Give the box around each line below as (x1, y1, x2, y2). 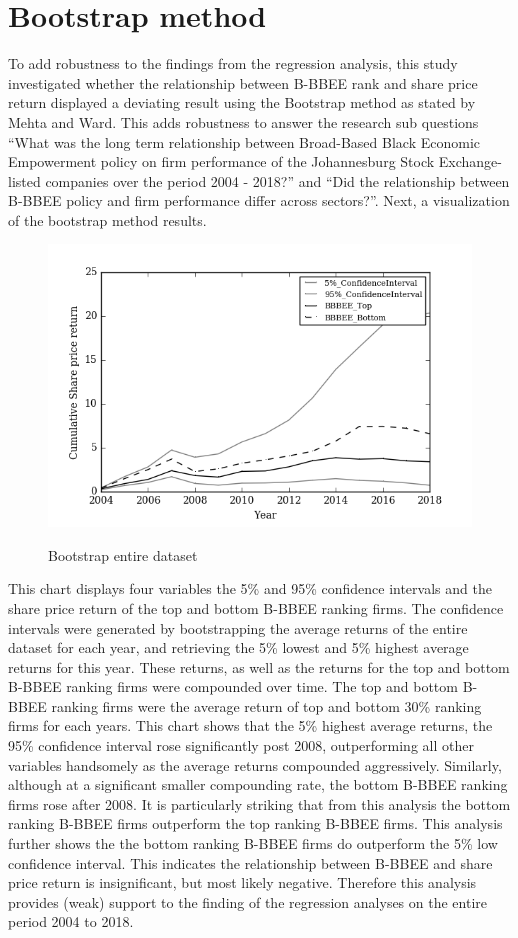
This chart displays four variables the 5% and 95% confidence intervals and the (8, 578, 492, 599)
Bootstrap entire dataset (48, 544, 198, 565)
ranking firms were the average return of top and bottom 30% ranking (51, 695, 482, 716)
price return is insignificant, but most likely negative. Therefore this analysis (8, 872, 477, 893)
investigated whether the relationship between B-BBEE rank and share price (8, 72, 478, 93)
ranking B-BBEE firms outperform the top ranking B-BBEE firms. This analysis (8, 813, 503, 834)
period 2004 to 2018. (8, 911, 134, 932)
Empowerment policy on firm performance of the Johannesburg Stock (8, 151, 435, 172)
